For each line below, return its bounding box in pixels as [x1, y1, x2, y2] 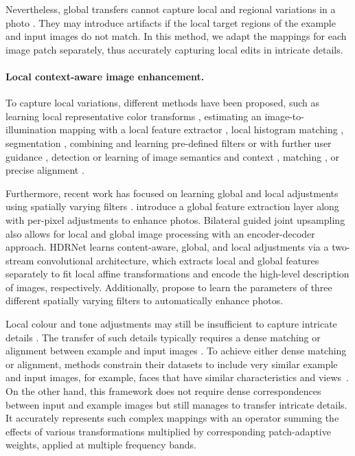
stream [5, 253, 34, 267]
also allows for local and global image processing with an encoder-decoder [5, 226, 315, 240]
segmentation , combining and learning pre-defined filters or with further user [5, 135, 332, 150]
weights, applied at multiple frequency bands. [5, 437, 196, 452]
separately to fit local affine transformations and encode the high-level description [5, 266, 350, 281]
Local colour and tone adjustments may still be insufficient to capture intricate [5, 317, 337, 331]
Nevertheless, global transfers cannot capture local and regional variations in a [5, 2, 336, 16]
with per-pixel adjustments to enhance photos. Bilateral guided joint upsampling [5, 212, 345, 227]
